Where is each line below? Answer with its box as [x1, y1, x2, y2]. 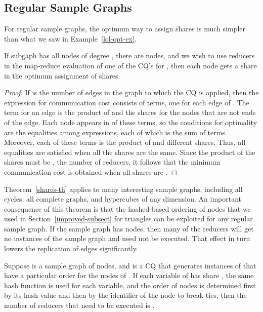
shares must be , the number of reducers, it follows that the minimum [4, 157, 221, 167]
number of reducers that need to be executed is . [4, 300, 155, 310]
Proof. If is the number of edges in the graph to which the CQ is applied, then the [4, 87, 259, 98]
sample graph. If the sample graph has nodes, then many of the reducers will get [4, 223, 254, 233]
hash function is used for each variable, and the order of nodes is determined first [4, 280, 256, 290]
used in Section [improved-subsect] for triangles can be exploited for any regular [4, 213, 253, 224]
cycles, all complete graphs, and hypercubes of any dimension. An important [4, 193, 242, 204]
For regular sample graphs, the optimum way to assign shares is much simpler [4, 23, 246, 34]
